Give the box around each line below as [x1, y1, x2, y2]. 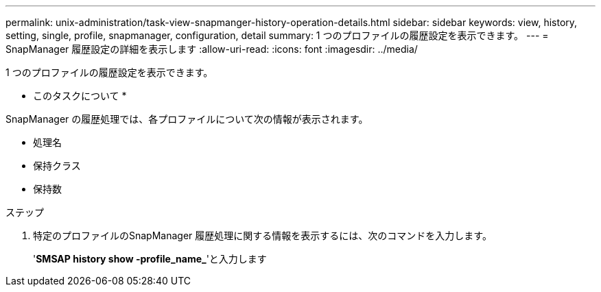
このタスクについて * [33, 90, 127, 101]
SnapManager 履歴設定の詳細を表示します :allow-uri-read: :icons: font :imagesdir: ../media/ [5, 43, 418, 55]
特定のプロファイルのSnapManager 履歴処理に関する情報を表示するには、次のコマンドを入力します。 [33, 230, 492, 241]
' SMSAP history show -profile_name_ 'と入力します [33, 253, 267, 265]
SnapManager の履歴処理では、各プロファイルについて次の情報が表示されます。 [5, 113, 368, 125]
